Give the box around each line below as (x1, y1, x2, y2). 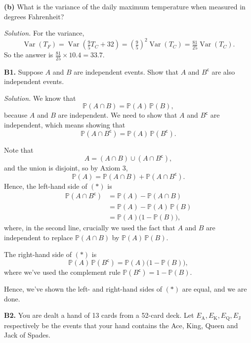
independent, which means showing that (4, 119, 125, 129)
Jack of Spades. (4, 330, 50, 340)
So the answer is (4, 49, 53, 60)
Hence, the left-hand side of (4, 180, 87, 191)
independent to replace (4, 232, 73, 243)
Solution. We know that (4, 92, 76, 103)
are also (211, 66, 235, 77)
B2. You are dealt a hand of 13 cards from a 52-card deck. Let (4, 310, 194, 320)
